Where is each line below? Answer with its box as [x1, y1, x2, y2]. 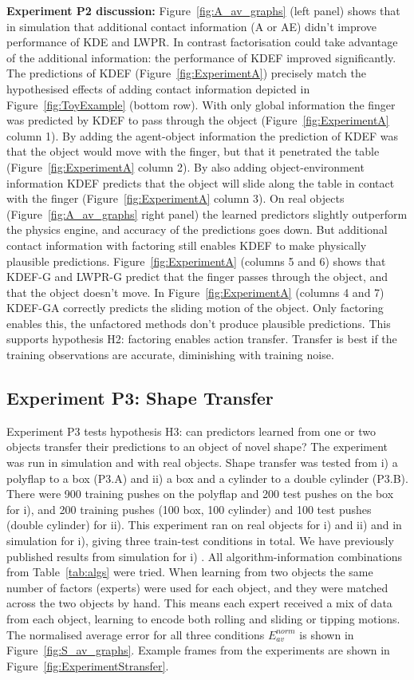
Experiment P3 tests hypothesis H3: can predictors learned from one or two [6, 422, 376, 439]
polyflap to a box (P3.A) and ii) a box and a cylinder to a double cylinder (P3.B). [6, 469, 408, 486]
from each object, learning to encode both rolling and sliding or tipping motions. [6, 610, 400, 627]
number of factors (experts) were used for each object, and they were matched [6, 579, 388, 595]
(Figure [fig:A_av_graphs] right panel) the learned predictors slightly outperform [6, 205, 408, 222]
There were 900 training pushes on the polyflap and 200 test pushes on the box [6, 485, 394, 502]
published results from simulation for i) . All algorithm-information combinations [6, 548, 403, 564]
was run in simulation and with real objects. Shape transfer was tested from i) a [6, 454, 398, 471]
